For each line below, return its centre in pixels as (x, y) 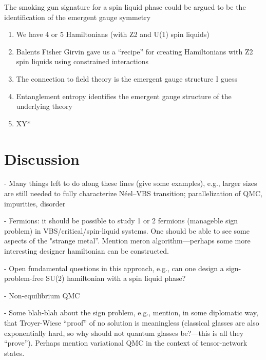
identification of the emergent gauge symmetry (78, 17)
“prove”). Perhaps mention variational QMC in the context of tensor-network (126, 343)
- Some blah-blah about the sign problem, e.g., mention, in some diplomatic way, (131, 312)
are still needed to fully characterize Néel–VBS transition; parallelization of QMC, (134, 193)
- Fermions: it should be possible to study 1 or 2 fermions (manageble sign (121, 221)
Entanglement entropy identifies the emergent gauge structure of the (124, 96)
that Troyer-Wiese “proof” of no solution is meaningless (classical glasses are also (132, 323)
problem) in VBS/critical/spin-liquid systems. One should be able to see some (127, 230)
